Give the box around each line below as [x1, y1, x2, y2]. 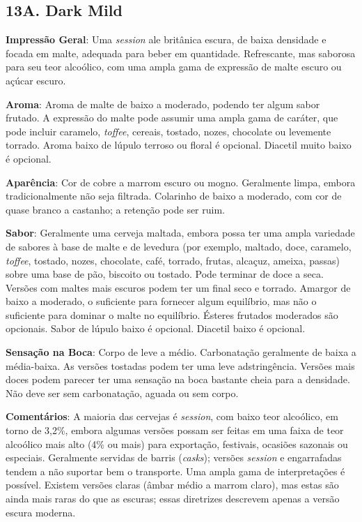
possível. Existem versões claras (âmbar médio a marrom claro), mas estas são [6, 477, 339, 492]
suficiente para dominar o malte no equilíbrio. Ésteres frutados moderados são [6, 307, 338, 322]
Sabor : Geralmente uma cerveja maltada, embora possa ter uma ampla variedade [6, 225, 355, 240]
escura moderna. [6, 505, 76, 519]
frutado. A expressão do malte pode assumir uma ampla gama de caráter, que [6, 110, 338, 125]
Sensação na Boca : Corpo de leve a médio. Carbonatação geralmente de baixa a [6, 345, 356, 359]
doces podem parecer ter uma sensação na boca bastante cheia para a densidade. [6, 372, 350, 387]
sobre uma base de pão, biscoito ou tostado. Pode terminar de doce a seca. [6, 267, 324, 281]
